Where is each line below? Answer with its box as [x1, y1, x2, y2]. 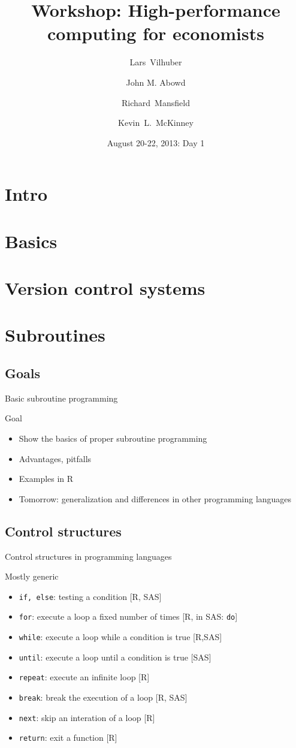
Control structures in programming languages [5, 550, 172, 562]
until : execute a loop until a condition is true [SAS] [19, 650, 212, 663]
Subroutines [5, 322, 105, 347]
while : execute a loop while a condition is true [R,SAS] [19, 631, 222, 643]
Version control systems [5, 276, 206, 300]
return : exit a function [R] [19, 731, 117, 744]
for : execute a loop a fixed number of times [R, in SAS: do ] [19, 610, 238, 623]
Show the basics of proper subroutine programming [19, 432, 207, 444]
